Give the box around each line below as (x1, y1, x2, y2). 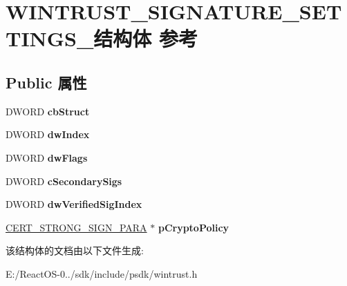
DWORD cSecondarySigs (6, 173, 122, 188)
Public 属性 (6, 71, 87, 93)
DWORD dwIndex (6, 127, 90, 142)
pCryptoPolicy (158, 220, 229, 234)
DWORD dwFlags (6, 150, 88, 164)
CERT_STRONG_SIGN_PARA (6, 220, 147, 234)
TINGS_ (6, 24, 94, 53)
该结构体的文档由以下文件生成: (6, 243, 144, 258)
